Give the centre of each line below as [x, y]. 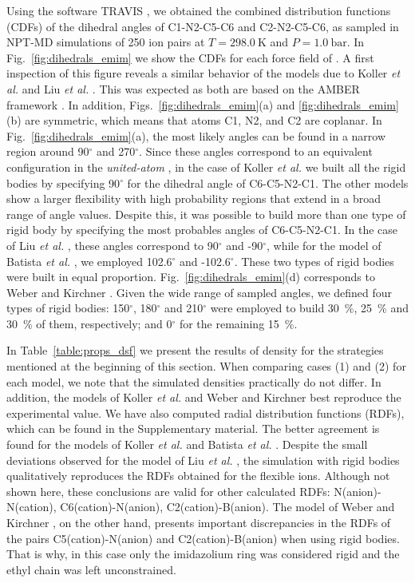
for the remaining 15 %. [238, 323]
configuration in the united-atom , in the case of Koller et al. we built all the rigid [206, 167]
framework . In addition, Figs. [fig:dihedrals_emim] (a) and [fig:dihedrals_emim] [203, 104]
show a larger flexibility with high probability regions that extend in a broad [194, 198]
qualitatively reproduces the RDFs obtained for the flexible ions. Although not [198, 476]
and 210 [184, 308]
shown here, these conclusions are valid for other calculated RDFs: [168, 491]
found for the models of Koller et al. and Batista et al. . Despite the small [187, 444]
